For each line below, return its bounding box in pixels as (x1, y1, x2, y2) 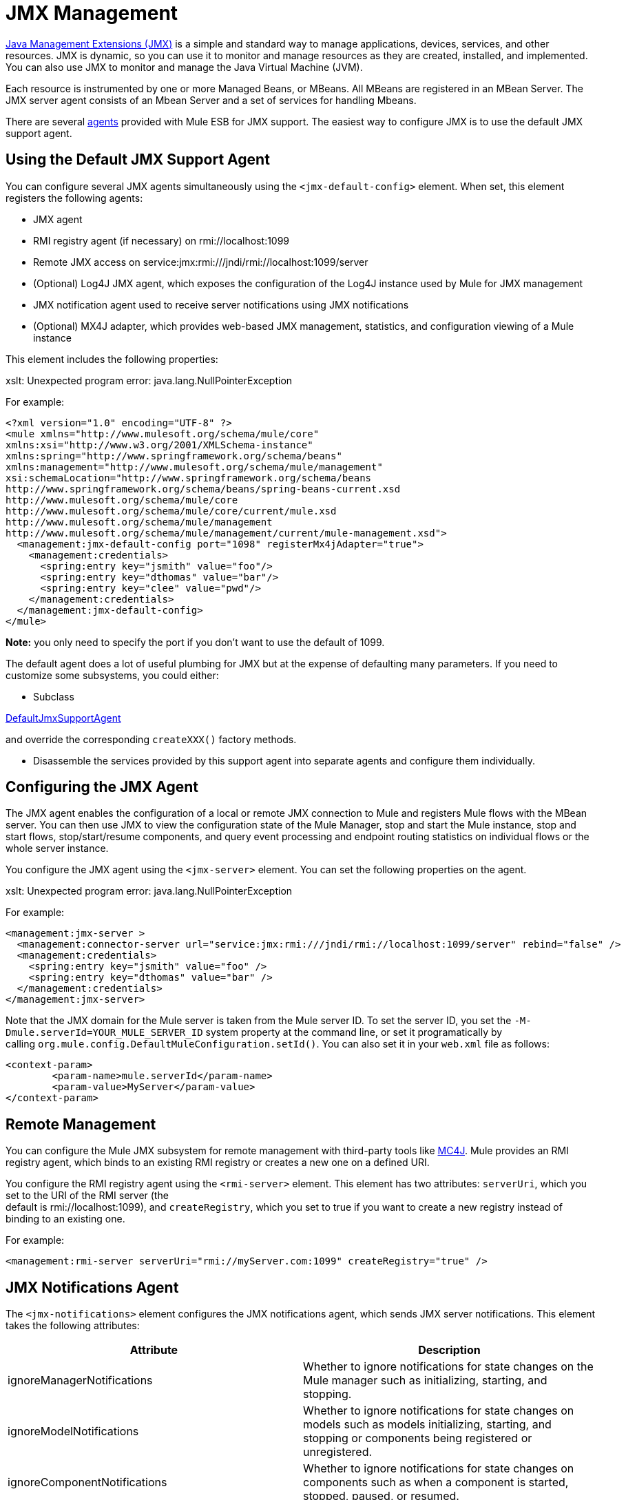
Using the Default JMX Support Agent (6, 151, 270, 169)
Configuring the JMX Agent (6, 778, 199, 796)
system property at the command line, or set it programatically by (205, 1026, 503, 1039)
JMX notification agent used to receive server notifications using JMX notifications (33, 298, 409, 311)
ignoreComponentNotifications (8, 1475, 167, 1490)
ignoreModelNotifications (8, 1424, 139, 1439)
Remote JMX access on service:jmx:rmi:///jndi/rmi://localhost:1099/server (33, 256, 368, 268)
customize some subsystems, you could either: (6, 669, 219, 681)
